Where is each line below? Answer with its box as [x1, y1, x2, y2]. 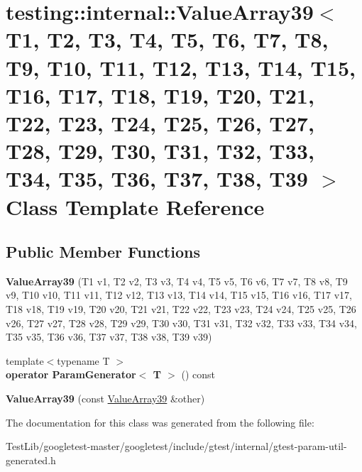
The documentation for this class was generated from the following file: [6, 415, 314, 429]
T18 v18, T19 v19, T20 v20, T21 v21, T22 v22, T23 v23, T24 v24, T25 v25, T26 [6, 302, 356, 317]
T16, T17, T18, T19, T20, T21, [6, 80, 314, 109]
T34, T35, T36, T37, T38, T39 [6, 164, 308, 193]
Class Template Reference [6, 192, 265, 221]
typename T [57, 353, 110, 368]
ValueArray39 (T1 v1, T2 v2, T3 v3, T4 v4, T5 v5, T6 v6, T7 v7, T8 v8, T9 [6, 273, 348, 288]
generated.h [6, 452, 56, 467]
